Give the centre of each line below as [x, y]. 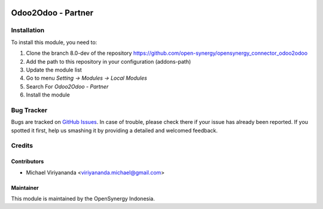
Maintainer [25, 188]
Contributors [28, 161]
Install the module [48, 95]
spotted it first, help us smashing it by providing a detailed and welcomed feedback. [114, 130]
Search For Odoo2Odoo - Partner [67, 86]
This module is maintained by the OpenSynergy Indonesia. [83, 198]
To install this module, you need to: [54, 42]
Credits [22, 146]
